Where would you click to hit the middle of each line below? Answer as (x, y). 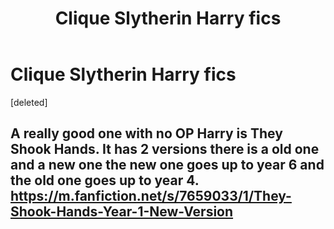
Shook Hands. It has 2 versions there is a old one (165, 149)
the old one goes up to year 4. (105, 180)
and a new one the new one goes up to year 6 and (167, 165)
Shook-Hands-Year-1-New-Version (122, 212)
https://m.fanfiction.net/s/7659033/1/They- (151, 196)
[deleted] (29, 102)
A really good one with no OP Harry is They (146, 133)
